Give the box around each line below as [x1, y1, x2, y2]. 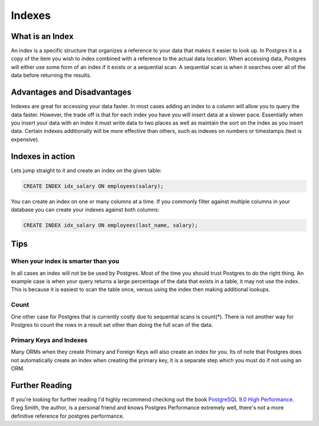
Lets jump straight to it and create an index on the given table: [11, 167, 162, 174]
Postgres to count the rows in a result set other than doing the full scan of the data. [11, 321, 213, 329]
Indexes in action [11, 151, 75, 161]
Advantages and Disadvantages [11, 87, 132, 97]
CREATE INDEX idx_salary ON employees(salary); [23, 183, 164, 189]
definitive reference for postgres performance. [11, 412, 125, 420]
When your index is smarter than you [11, 257, 119, 265]
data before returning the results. [11, 71, 92, 79]
